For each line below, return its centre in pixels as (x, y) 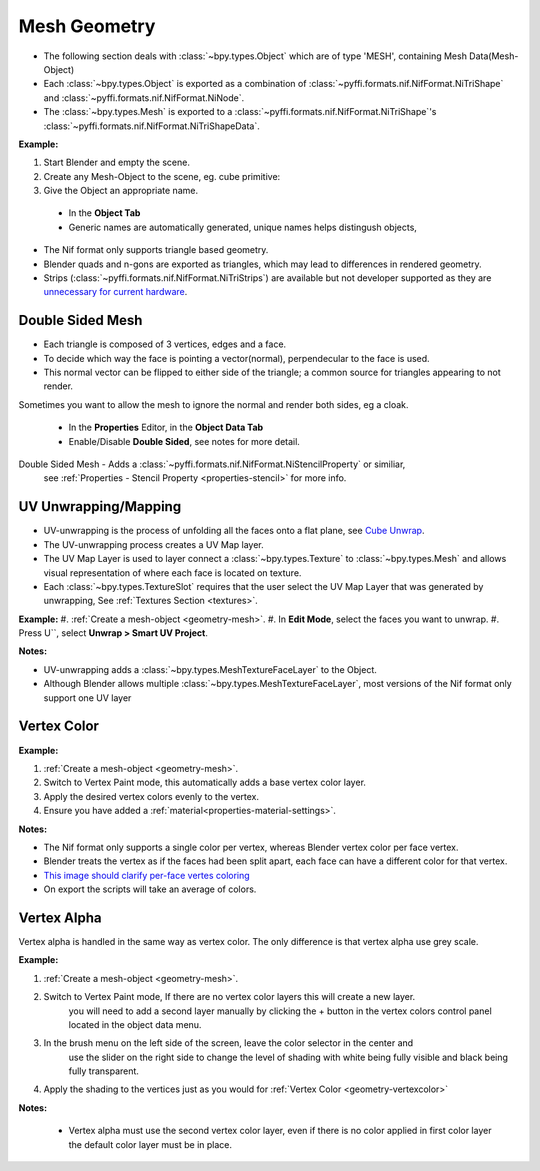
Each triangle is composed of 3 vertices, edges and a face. (165, 344)
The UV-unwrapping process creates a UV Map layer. (153, 544)
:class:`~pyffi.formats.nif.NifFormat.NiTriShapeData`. (151, 126)
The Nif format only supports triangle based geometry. (156, 250)
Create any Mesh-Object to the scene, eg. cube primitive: (162, 176)
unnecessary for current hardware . (115, 292)
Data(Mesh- (493, 56)
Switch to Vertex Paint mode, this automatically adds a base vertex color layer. (205, 782)
